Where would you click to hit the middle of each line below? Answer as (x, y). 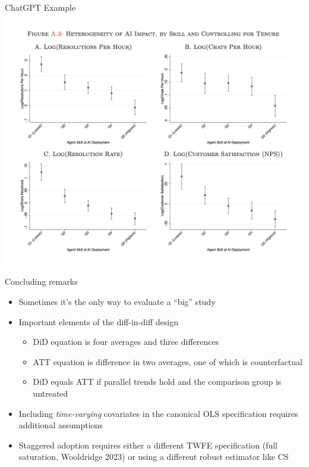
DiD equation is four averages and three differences (126, 342)
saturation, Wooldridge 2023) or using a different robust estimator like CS (154, 457)
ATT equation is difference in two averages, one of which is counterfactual (168, 361)
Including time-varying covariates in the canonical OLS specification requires (158, 413)
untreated (51, 393)
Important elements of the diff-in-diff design (98, 321)
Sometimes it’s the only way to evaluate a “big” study (117, 302)
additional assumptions (61, 425)
